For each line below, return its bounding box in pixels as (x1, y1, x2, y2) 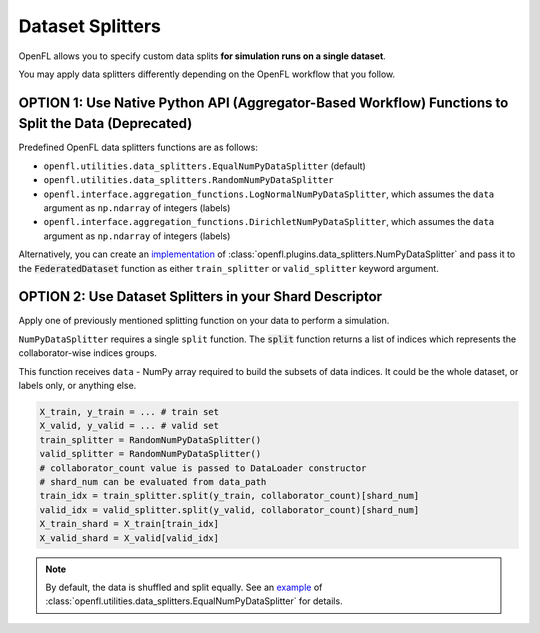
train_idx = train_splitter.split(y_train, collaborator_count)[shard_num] (39, 490, 420, 502)
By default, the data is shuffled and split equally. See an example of (45, 581, 323, 593)
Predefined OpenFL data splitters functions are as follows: (18, 141, 259, 154)
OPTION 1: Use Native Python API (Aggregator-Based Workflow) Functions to (18, 94, 509, 111)
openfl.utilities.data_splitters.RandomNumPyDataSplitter (43, 175, 334, 186)
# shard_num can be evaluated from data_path (39, 476, 267, 487)
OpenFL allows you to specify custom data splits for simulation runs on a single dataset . (18, 50, 387, 62)
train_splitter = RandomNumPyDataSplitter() (39, 434, 262, 445)
